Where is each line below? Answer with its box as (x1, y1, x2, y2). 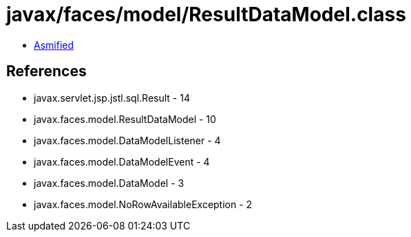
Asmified (34, 38, 74, 51)
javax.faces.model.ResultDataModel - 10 (34, 113, 216, 125)
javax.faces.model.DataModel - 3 (34, 177, 185, 189)
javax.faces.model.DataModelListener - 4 (34, 134, 221, 146)
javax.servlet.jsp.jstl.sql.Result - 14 (34, 91, 190, 104)
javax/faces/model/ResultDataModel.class (6, 3, 406, 26)
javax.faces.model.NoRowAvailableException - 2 (34, 198, 253, 210)
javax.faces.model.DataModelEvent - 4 (34, 155, 210, 168)
